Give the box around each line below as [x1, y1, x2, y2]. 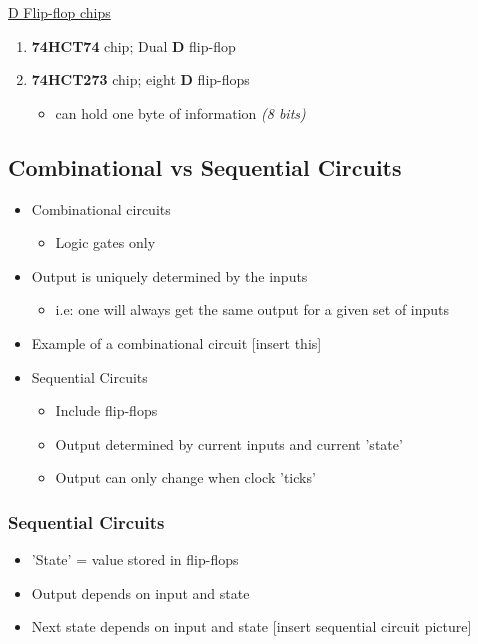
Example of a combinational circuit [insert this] [31, 332, 322, 353]
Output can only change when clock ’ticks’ [55, 467, 316, 488]
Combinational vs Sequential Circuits [8, 151, 402, 182]
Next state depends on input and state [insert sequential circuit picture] [31, 616, 472, 637]
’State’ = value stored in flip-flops [31, 549, 239, 570]
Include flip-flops [55, 400, 158, 421]
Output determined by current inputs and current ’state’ [55, 433, 403, 454]
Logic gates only [55, 232, 156, 253]
